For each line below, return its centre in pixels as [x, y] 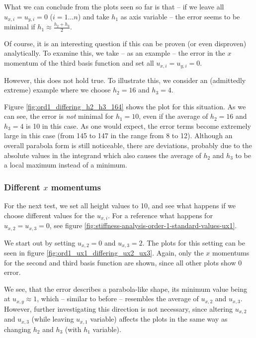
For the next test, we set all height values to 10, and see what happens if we [120, 206]
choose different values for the [49, 215]
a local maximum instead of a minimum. [66, 165]
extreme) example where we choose [57, 90]
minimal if [20, 27]
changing [18, 329]
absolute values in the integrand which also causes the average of [103, 155]
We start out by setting [40, 242]
